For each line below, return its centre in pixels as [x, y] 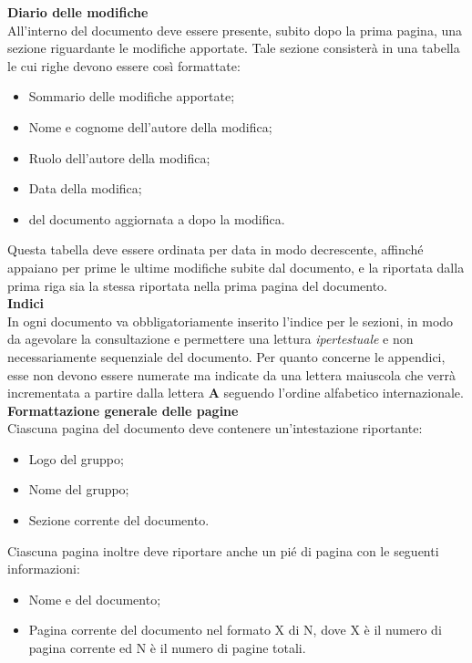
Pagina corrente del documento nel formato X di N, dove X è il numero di [235, 630]
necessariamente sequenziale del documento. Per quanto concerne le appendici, [226, 356]
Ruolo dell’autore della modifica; [119, 157]
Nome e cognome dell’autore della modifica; [150, 126]
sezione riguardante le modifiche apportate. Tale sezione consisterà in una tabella [234, 48]
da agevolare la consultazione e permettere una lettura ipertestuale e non [210, 339]
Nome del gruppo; [79, 489]
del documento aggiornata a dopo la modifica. [157, 218]
